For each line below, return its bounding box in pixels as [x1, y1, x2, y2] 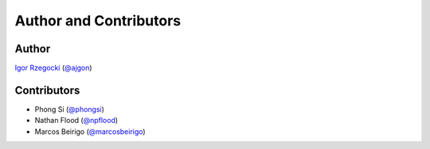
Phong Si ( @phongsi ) [34, 104, 105, 114]
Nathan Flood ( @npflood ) [34, 116, 119, 125]
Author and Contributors [14, 12, 182, 29]
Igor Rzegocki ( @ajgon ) [14, 63, 92, 73]
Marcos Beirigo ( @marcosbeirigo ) [34, 127, 147, 136]
